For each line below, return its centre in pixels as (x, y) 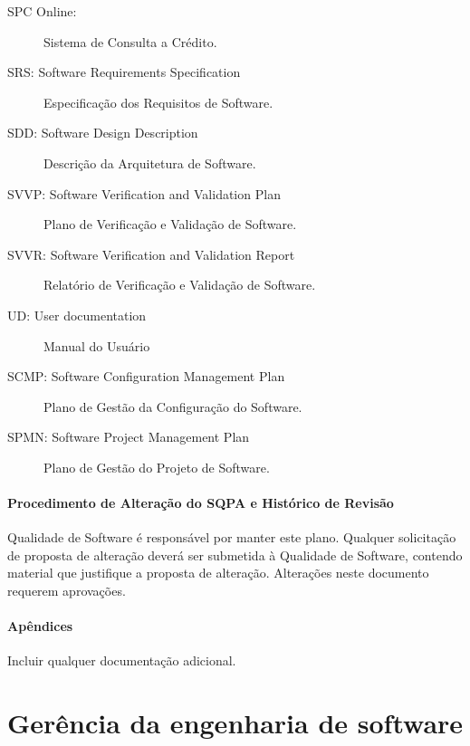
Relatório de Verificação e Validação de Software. (180, 285)
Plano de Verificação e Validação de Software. (170, 224)
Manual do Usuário (97, 345)
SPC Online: (42, 11)
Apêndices (40, 626)
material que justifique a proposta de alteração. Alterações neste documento (218, 573)
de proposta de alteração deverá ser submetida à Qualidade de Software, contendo (235, 555)
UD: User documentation (77, 315)
